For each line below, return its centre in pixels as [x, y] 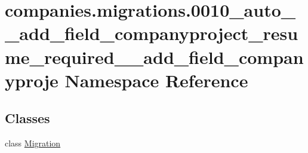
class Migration [33, 143]
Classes [27, 118]
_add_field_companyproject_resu [152, 33]
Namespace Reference [156, 80]
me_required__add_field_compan [154, 56]
